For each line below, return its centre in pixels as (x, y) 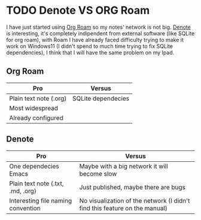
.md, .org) (23, 191)
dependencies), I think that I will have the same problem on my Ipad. (90, 52)
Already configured (36, 117)
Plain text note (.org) (38, 98)
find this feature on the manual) (123, 208)
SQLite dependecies (101, 98)
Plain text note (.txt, (36, 183)
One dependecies (34, 166)
